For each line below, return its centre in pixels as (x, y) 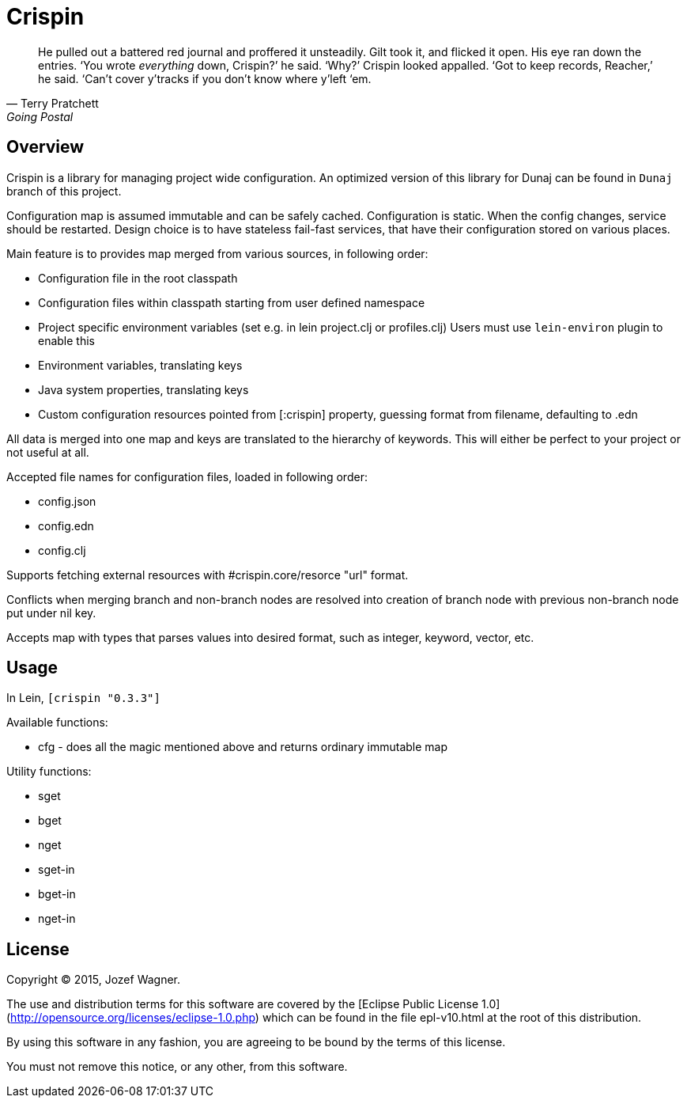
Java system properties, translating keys (143, 389)
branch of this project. (64, 191)
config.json (67, 501)
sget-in (57, 870)
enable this (66, 340)
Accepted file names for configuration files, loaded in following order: (187, 476)
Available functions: (57, 723)
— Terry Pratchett (53, 103)
